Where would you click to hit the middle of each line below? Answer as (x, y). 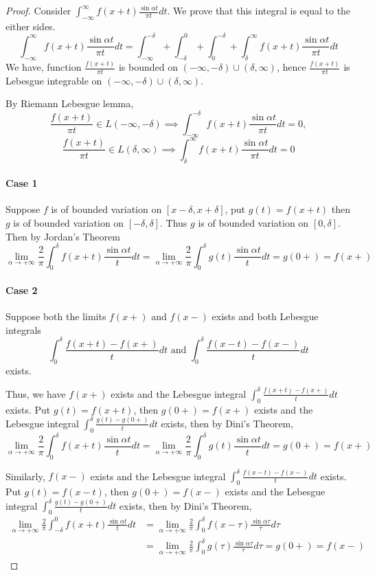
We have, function (44, 67)
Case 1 (22, 183)
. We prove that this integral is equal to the (259, 10)
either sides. (31, 26)
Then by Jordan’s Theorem (63, 236)
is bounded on (148, 67)
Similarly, (25, 476)
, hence (291, 67)
